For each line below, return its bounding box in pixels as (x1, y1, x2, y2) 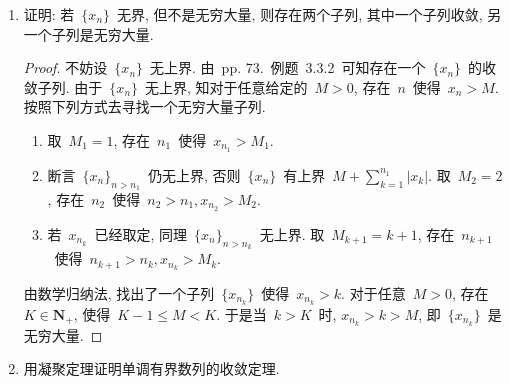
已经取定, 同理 (94, 223, 188, 244)
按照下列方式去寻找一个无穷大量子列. (23, 96, 266, 117)
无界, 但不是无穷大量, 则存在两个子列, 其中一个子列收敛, (117, 4, 483, 24)
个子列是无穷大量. (37, 23, 154, 44)
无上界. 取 (259, 223, 325, 244)
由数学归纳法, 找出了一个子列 (23, 282, 215, 303)
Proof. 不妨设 (23, 57, 108, 78)
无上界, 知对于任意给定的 (145, 76, 308, 97)
